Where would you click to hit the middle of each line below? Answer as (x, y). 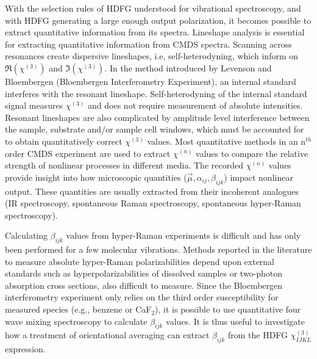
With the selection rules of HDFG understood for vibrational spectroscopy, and (153, 8)
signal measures (34, 105)
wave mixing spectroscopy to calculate (76, 321)
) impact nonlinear (258, 177)
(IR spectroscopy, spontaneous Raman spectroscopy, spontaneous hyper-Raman (153, 203)
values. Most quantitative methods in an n (226, 141)
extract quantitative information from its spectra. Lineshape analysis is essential (155, 32)
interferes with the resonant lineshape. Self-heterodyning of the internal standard (156, 93)
